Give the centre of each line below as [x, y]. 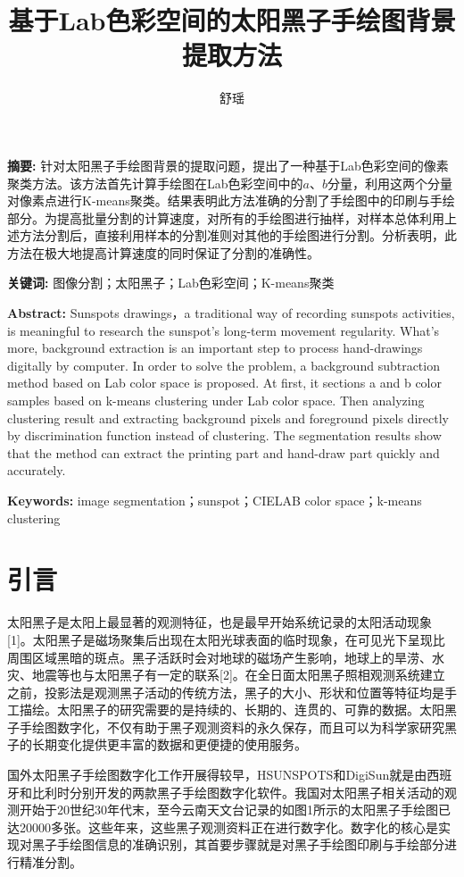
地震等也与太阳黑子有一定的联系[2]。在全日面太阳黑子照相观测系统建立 [238, 675]
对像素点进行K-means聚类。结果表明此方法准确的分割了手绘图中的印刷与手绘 [231, 200]
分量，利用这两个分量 [389, 183]
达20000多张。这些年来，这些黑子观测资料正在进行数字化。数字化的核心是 [223, 827]
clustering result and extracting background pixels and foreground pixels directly [228, 418]
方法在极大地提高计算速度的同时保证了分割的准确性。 [163, 252]
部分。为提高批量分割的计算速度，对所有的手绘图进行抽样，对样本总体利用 [226, 217]
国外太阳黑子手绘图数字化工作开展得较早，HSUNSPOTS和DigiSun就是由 [217, 775]
